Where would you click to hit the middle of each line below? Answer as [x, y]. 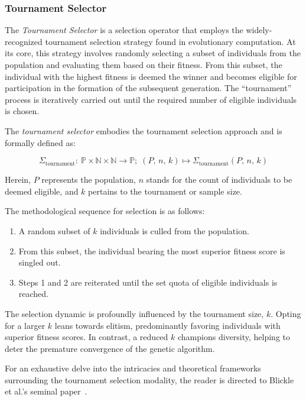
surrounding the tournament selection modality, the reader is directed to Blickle [149, 379]
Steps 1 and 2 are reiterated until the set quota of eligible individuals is [148, 282]
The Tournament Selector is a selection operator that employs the [124, 30]
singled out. [40, 262]
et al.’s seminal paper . [46, 391]
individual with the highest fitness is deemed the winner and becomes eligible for [151, 76]
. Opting [286, 313]
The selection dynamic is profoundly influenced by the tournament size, [134, 313]
